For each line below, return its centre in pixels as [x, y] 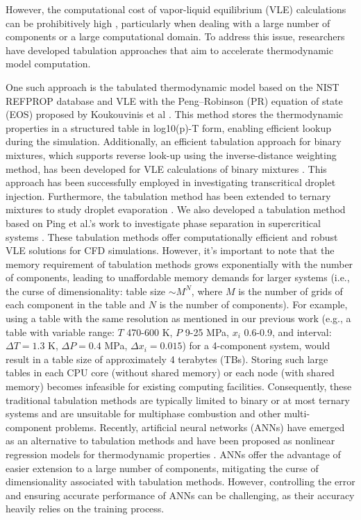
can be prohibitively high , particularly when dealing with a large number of [168, 23]
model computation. [48, 64]
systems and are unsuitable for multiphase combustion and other [143, 413]
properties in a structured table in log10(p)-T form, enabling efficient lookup [168, 127]
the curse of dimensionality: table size [86, 291]
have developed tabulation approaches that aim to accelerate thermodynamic [169, 50]
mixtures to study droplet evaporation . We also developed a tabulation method [176, 209]
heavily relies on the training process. [85, 509]
